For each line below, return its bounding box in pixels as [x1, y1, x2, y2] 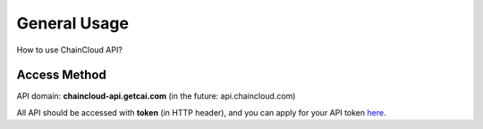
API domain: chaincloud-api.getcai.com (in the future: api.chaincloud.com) [16, 91, 296, 101]
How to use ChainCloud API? [16, 44, 123, 55]
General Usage [16, 13, 130, 33]
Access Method [16, 68, 106, 83]
